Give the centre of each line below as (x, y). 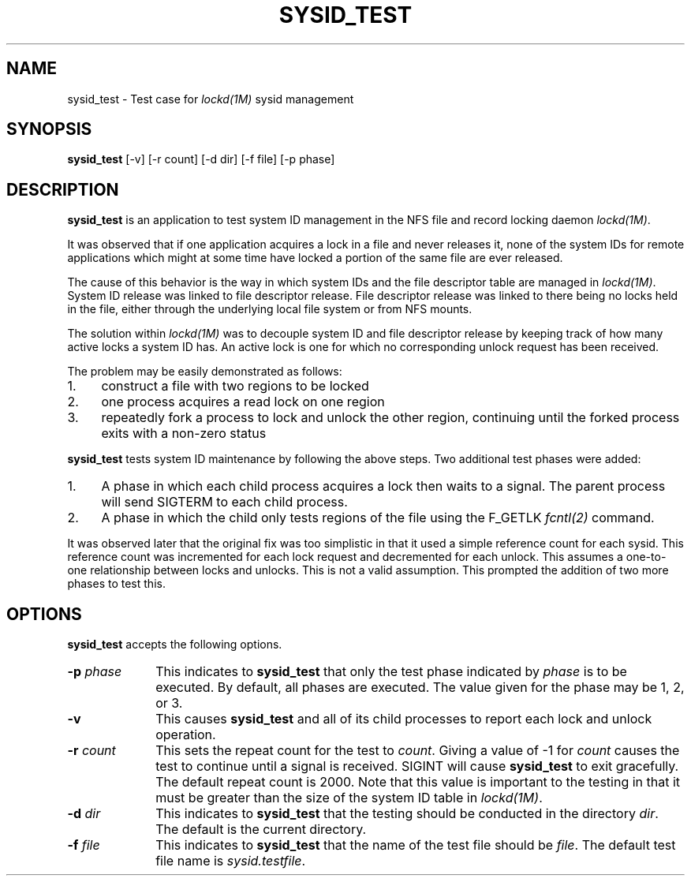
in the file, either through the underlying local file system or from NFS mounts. (270, 309)
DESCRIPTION (63, 189)
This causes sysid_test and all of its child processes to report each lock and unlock (404, 719)
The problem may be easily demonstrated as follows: (205, 372)
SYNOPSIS (49, 129)
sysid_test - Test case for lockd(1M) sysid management (211, 99)
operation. (186, 735)
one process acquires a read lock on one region (243, 402)
